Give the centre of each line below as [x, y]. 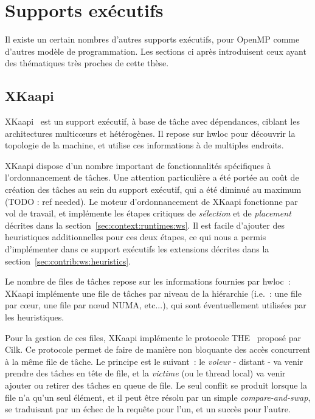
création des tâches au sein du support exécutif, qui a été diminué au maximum [153, 189]
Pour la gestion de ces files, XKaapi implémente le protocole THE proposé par [153, 337]
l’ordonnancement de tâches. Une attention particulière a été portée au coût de [152, 177]
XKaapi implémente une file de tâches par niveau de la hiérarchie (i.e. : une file [153, 293]
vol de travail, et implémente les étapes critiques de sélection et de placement [148, 213]
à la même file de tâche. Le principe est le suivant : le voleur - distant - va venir [154, 361]
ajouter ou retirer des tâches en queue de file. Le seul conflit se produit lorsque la [156, 385]
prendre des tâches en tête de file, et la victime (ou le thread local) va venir [145, 373]
